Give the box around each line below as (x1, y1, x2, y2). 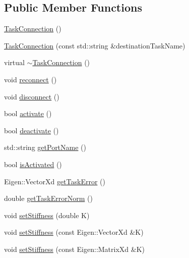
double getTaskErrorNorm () (4, 193, 93, 203)
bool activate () (4, 108, 52, 119)
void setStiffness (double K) (4, 210, 90, 220)
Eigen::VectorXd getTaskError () (4, 176, 105, 186)
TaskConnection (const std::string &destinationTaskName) (4, 40, 185, 50)
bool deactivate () (4, 125, 59, 135)
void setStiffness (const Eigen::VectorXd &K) (4, 227, 144, 237)
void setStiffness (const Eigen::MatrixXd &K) (4, 243, 145, 254)
